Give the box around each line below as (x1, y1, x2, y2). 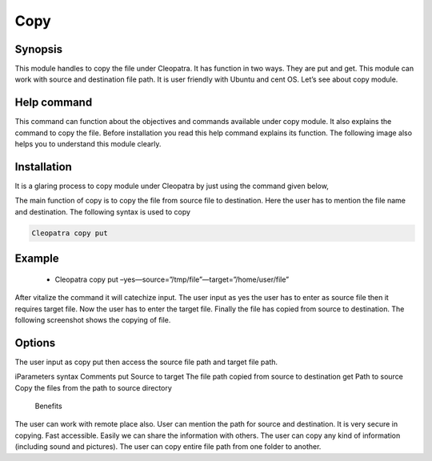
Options (14, 336, 56, 350)
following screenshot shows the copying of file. (14, 315, 171, 324)
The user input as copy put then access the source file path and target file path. (14, 357, 278, 367)
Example (14, 252, 59, 266)
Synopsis (14, 42, 63, 56)
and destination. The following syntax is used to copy (14, 206, 191, 216)
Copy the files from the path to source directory (14, 383, 172, 392)
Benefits (34, 401, 63, 411)
